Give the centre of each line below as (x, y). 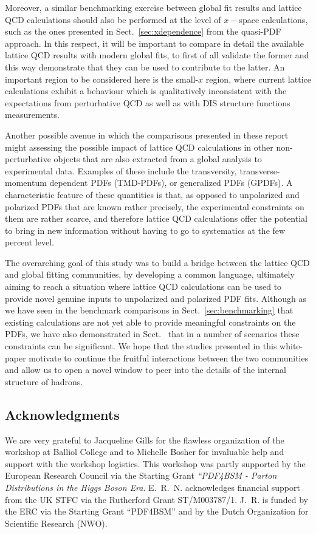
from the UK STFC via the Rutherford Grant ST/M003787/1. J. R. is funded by (156, 499)
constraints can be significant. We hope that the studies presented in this (141, 346)
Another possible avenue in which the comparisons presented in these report (147, 135)
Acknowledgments (62, 414)
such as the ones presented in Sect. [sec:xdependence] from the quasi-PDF (143, 31)
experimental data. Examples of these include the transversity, (121, 170)
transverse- (260, 170)
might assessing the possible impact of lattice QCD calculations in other (139, 147)
